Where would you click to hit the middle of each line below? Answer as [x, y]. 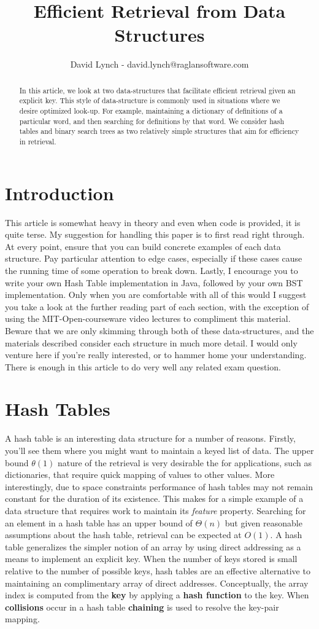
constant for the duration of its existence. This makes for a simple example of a [154, 498]
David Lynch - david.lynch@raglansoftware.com [159, 64]
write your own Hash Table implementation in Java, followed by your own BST [154, 282]
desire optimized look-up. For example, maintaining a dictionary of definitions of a [151, 111]
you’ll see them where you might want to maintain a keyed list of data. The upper [159, 451]
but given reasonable [263, 522]
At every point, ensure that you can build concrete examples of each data [143, 246]
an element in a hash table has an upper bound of [99, 522]
